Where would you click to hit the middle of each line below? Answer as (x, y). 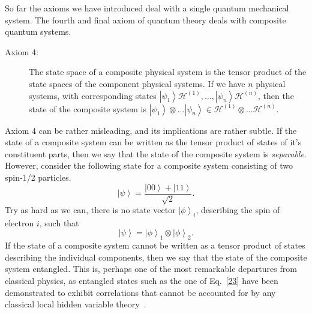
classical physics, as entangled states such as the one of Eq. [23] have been (142, 280)
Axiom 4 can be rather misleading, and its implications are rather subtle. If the (151, 130)
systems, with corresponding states (93, 95)
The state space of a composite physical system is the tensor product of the (168, 72)
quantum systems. (38, 32)
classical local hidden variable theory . (76, 304)
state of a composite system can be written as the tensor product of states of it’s (153, 142)
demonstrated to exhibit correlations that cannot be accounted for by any (140, 292)
